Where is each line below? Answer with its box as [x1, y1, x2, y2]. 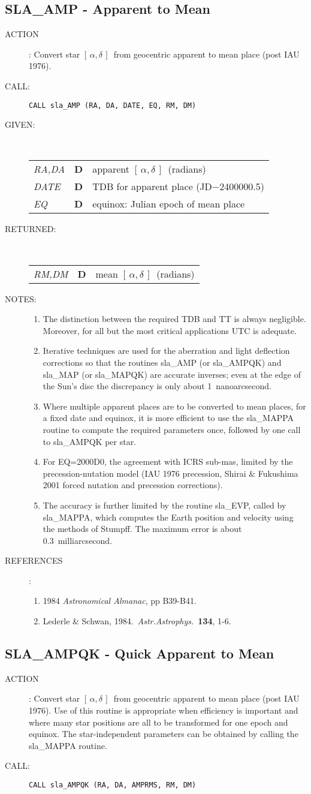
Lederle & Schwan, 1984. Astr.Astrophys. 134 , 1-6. [43, 615, 231, 627]
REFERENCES [5, 554, 63, 567]
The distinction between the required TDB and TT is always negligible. [43, 312, 306, 325]
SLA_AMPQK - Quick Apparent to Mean [5, 644, 274, 663]
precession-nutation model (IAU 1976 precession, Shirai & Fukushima [43, 467, 298, 479]
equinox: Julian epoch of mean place [92, 197, 245, 211]
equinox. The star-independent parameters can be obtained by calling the [29, 727, 298, 740]
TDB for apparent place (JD [92, 179, 212, 194]
